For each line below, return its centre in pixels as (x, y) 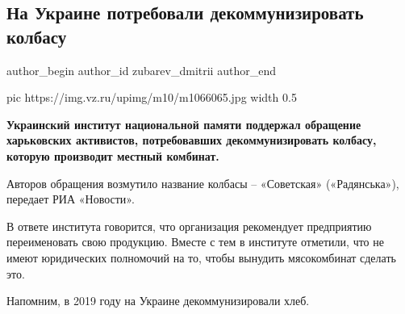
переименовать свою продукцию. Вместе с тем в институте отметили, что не (195, 242)
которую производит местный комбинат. (113, 155)
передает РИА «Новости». (71, 199)
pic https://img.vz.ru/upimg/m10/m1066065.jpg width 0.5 (152, 97)
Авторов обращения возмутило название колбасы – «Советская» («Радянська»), (203, 183)
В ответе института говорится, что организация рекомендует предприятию (189, 226)
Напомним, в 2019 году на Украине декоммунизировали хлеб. (158, 301)
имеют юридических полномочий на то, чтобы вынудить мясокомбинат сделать (201, 257)
